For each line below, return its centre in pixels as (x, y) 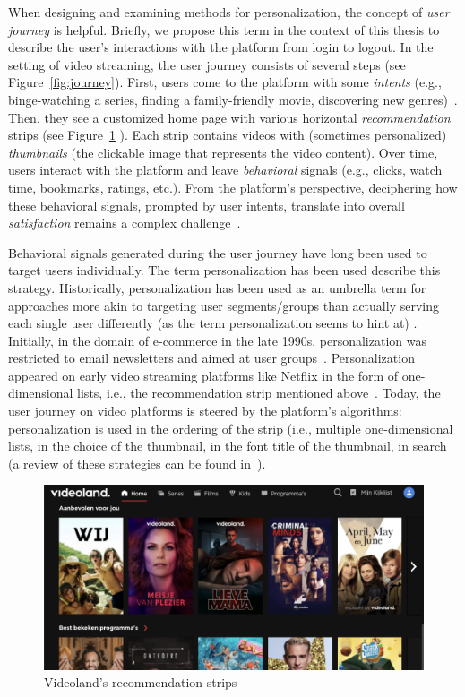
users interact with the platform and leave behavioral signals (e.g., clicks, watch (225, 170)
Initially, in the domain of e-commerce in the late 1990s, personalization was (217, 340)
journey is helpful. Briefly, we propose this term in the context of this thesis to (224, 29)
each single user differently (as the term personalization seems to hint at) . (213, 323)
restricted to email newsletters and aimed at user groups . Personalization (211, 358)
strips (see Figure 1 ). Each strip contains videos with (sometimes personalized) (228, 135)
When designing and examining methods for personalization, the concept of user (229, 12)
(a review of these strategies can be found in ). (137, 463)
